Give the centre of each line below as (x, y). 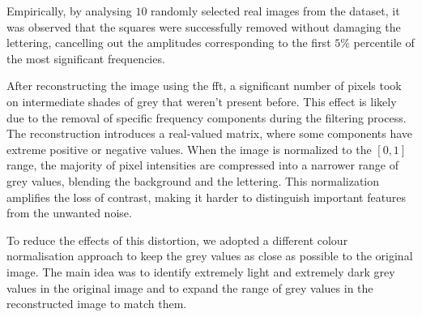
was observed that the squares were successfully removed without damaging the (204, 26)
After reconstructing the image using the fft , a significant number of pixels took (204, 86)
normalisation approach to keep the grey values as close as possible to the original (210, 256)
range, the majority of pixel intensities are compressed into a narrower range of (202, 165)
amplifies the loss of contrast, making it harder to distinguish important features (207, 197)
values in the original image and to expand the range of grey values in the (190, 287)
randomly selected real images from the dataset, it (275, 11)
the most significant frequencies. (86, 58)
